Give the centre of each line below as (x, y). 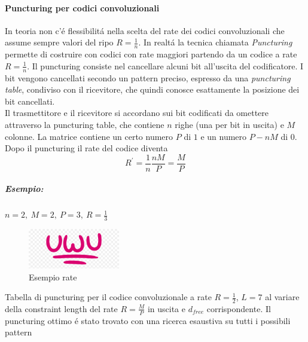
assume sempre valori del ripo (59, 42)
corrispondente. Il (239, 308)
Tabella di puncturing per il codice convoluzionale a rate (108, 297)
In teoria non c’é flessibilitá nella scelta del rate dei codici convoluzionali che (145, 30)
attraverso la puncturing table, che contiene (85, 125)
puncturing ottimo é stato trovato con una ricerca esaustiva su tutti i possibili (148, 320)
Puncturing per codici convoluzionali (82, 7)
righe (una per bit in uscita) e (229, 125)
